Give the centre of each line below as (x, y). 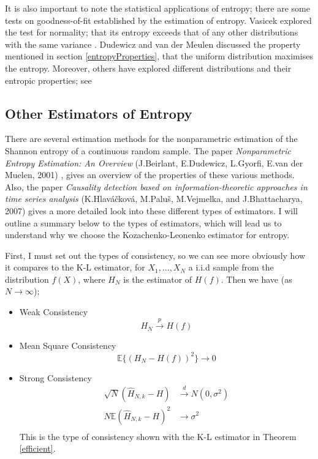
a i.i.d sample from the (231, 267)
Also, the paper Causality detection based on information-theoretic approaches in (156, 186)
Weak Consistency (54, 312)
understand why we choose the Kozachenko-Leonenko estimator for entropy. (147, 235)
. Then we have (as (256, 279)
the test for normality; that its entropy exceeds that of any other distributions (152, 32)
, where (92, 279)
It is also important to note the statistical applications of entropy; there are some (157, 8)
